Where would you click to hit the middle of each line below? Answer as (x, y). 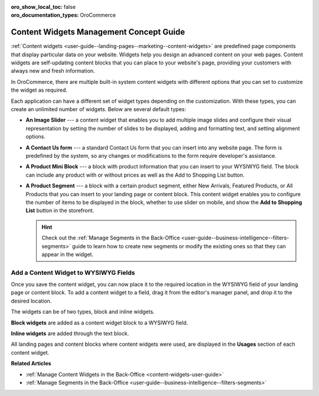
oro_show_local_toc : (37, 7)
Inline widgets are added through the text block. (70, 333)
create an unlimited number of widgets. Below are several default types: (98, 109)
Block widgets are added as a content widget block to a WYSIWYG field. (100, 323)
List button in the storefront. (60, 210)
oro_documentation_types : (45, 15)
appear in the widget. (68, 254)
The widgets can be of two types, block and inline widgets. (83, 312)
